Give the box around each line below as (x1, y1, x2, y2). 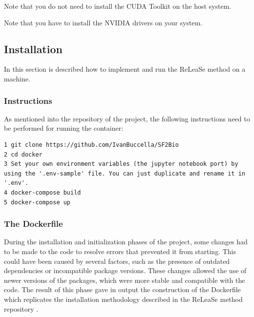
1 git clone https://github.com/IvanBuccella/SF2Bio (4, 141, 179, 148)
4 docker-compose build (4, 189, 81, 196)
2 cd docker (4, 151, 42, 158)
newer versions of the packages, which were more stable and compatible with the (4, 275, 245, 285)
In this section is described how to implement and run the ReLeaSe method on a (4, 64, 246, 74)
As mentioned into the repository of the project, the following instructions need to (4, 113, 250, 123)
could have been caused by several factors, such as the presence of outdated (4, 256, 230, 266)
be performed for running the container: (4, 123, 124, 133)
